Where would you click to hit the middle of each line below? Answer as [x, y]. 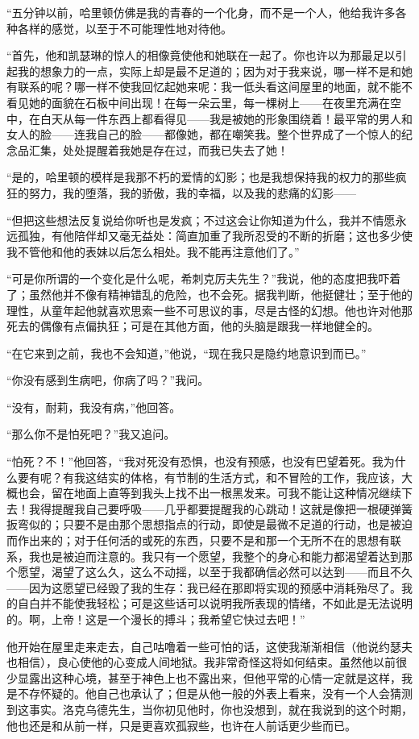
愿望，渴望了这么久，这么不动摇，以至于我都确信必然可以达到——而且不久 [215, 572]
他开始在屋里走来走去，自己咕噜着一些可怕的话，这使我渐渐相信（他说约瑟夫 [209, 646]
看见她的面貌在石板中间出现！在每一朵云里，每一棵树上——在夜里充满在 [198, 102]
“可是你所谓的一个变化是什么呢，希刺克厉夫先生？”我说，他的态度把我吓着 [204, 278]
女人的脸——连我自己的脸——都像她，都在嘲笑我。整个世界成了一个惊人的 [204, 134]
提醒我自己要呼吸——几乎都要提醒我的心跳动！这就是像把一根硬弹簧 [232, 508]
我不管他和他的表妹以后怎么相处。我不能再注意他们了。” [153, 251]
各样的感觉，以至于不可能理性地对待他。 [124, 28]
